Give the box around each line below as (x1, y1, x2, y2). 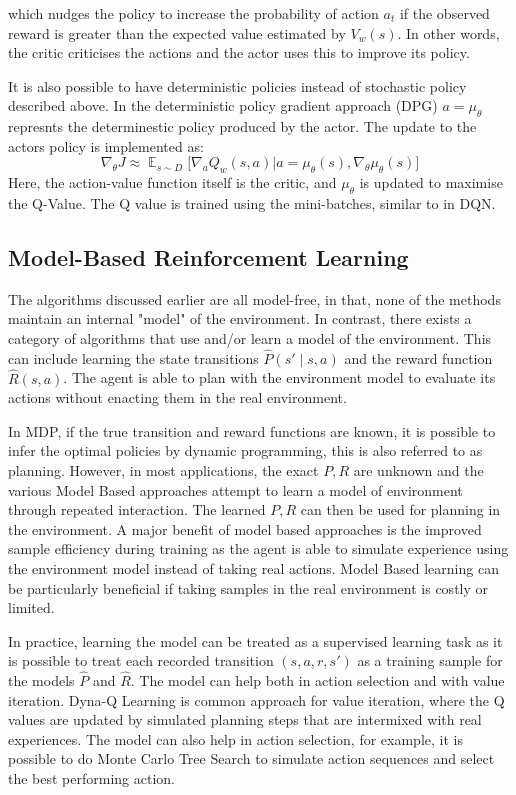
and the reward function (344, 347, 493, 368)
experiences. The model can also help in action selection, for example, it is (8, 728, 463, 749)
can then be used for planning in (300, 499, 501, 520)
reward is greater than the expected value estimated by (8, 22, 346, 43)
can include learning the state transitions (8, 347, 259, 368)
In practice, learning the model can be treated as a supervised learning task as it (8, 630, 503, 651)
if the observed (399, 3, 490, 23)
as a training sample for (357, 650, 503, 671)
